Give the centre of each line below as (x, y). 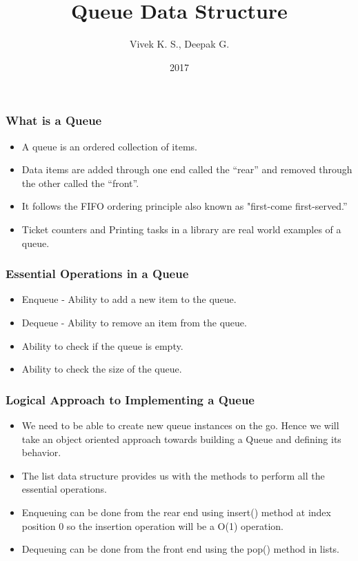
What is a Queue (54, 120)
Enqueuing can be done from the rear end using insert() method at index (176, 512)
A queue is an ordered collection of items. (109, 146)
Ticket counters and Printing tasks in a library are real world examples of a (181, 229)
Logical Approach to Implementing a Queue (130, 399)
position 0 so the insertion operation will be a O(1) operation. (152, 525)
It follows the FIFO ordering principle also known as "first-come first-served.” (185, 206)
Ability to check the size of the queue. (102, 369)
